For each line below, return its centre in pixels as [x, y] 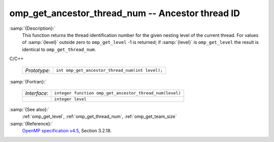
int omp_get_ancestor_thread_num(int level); [110, 70]
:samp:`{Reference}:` [31, 123]
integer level [70, 99]
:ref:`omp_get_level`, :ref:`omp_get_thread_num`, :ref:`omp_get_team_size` [99, 117]
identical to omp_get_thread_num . [59, 49]
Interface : [37, 93]
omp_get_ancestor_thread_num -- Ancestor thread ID [125, 13]
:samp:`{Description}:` [32, 28]
